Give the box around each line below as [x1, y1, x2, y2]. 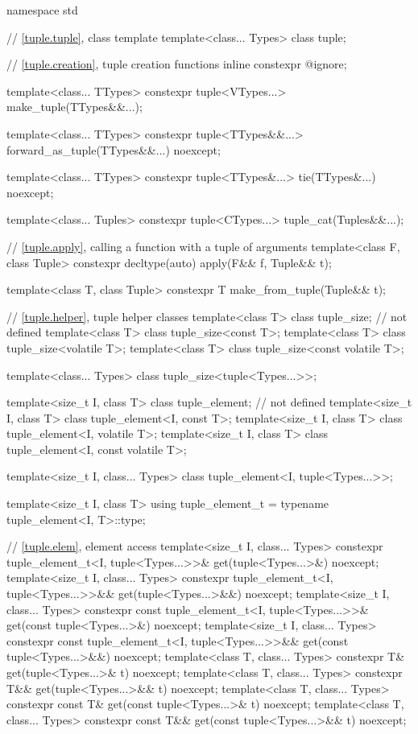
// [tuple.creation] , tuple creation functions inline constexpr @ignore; [6, 56, 347, 72]
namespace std [6, 2, 78, 18]
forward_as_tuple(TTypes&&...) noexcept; [6, 141, 221, 158]
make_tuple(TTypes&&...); [6, 98, 143, 115]
